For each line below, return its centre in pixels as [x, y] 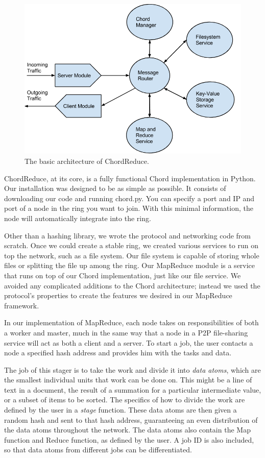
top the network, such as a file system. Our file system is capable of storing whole [132, 255]
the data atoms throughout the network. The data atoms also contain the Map [127, 430]
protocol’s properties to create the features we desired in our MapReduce [118, 295]
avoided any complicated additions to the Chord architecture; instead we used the [132, 285]
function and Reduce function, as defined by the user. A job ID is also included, [129, 439]
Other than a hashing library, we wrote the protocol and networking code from [127, 235]
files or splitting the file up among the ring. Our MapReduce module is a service [130, 265]
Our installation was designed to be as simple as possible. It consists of [115, 188]
